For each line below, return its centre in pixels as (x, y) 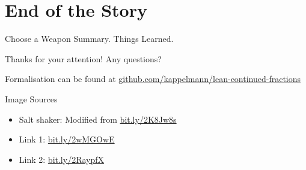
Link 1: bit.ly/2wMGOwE (67, 139)
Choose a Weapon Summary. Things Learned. (89, 39)
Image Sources (31, 98)
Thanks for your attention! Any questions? (83, 58)
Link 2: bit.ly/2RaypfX (62, 159)
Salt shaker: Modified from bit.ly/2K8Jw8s (98, 119)
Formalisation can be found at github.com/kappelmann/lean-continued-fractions (153, 79)
